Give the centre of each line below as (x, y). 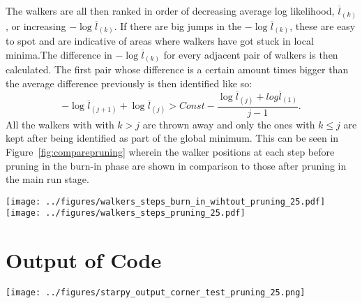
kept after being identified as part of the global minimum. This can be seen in (172, 138)
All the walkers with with (60, 124)
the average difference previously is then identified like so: (129, 83)
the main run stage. (47, 179)
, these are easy (323, 25)
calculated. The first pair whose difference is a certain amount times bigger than (177, 69)
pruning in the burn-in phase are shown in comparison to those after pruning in (176, 165)
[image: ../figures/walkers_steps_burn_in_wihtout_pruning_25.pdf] (166, 201)
